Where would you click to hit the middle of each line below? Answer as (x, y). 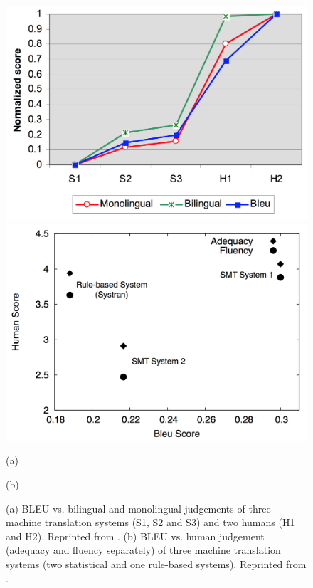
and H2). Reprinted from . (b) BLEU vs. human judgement (135, 536)
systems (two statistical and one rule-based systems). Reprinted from (156, 563)
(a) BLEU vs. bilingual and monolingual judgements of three (138, 508)
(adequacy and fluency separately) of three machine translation (143, 550)
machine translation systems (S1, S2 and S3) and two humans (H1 (150, 522)
